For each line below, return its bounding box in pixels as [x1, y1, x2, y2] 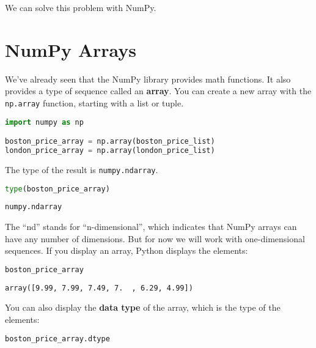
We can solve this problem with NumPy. [5, 1, 156, 13]
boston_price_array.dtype [5, 334, 110, 343]
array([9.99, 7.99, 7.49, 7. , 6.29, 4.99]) [5, 283, 193, 292]
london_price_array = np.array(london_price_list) [5, 146, 215, 155]
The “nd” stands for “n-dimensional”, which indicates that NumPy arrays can [5, 220, 297, 233]
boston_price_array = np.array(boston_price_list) [5, 137, 215, 146]
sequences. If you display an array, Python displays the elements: [5, 244, 248, 257]
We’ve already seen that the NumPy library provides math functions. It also [5, 72, 291, 85]
